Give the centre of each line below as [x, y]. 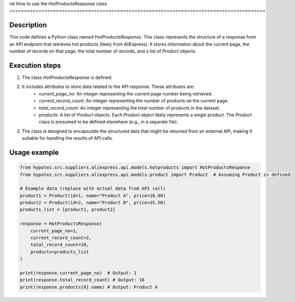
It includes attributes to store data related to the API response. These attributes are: [108, 87]
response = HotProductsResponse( [61, 224]
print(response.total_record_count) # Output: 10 [82, 280]
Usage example [34, 153]
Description [28, 25]
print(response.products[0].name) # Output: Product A [89, 287]
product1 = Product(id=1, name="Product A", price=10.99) [93, 195]
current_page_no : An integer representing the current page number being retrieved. [126, 93]
